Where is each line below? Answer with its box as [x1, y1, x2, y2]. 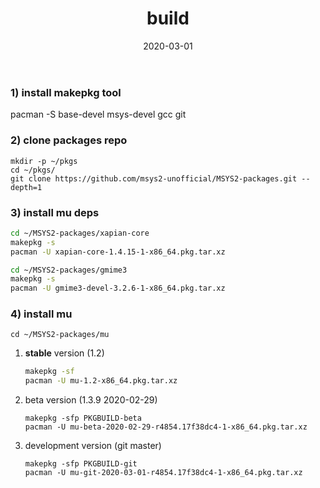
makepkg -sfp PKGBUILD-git [24, 459, 138, 469]
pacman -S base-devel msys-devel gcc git [10, 108, 187, 121]
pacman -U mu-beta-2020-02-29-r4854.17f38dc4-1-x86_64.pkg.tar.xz [24, 422, 308, 432]
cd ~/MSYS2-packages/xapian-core [10, 228, 150, 238]
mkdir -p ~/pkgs [10, 156, 78, 166]
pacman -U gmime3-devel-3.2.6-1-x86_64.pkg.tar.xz [10, 283, 226, 294]
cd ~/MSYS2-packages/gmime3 [10, 265, 128, 275]
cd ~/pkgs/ [10, 165, 56, 175]
